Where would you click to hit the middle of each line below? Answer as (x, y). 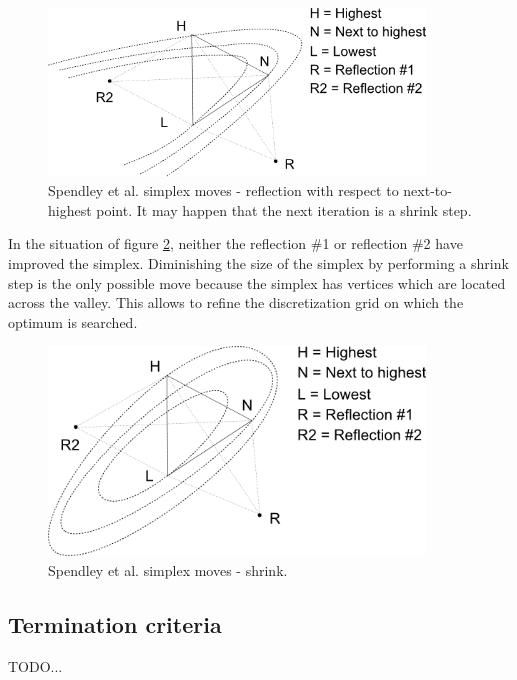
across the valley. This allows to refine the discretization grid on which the (236, 302)
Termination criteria (115, 623)
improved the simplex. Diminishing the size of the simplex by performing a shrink (258, 262)
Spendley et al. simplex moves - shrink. (168, 569)
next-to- (427, 190)
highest (70, 209)
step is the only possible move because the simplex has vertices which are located (257, 282)
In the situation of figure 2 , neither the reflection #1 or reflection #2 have (235, 243)
